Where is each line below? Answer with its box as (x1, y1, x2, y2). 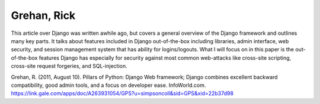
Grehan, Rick (11, 9, 76, 22)
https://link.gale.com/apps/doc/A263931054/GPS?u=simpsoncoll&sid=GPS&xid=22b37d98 (11, 90, 234, 97)
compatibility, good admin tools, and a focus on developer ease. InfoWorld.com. (11, 82, 206, 89)
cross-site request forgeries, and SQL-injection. (11, 63, 127, 70)
